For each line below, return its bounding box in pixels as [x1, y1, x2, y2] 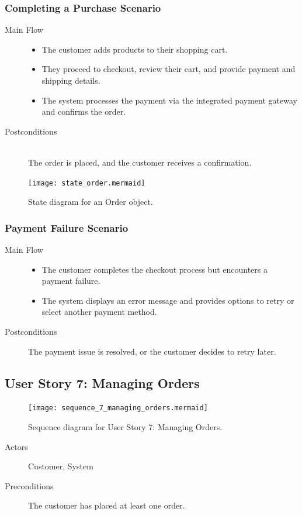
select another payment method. [41, 305, 157, 318]
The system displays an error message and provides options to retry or [41, 294, 294, 306]
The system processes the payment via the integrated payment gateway [41, 94, 297, 106]
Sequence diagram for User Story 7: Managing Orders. [28, 421, 223, 433]
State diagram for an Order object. [28, 195, 153, 208]
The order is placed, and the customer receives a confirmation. [28, 156, 252, 168]
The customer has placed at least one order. [28, 499, 185, 511]
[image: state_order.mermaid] [28, 178, 145, 187]
